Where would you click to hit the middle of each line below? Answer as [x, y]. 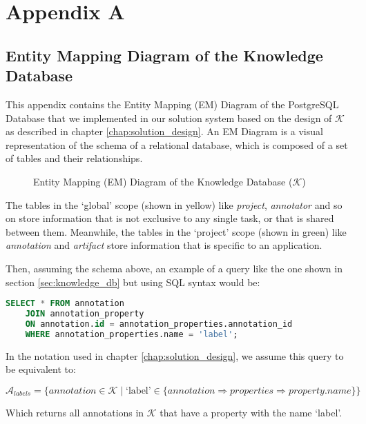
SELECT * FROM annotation [65, 304]
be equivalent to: [41, 369]
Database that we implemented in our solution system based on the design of [169, 118]
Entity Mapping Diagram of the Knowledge [164, 55]
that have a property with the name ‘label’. [251, 412]
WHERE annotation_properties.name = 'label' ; [132, 334]
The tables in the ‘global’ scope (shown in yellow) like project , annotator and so [174, 204]
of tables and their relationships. [74, 158]
